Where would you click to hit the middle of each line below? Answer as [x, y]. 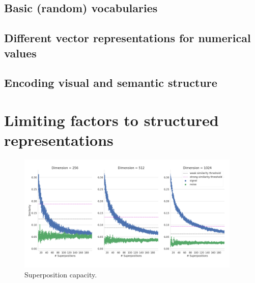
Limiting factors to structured [111, 120]
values [20, 53]
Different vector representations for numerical [127, 38]
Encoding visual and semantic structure [111, 83]
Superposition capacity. [61, 275]
